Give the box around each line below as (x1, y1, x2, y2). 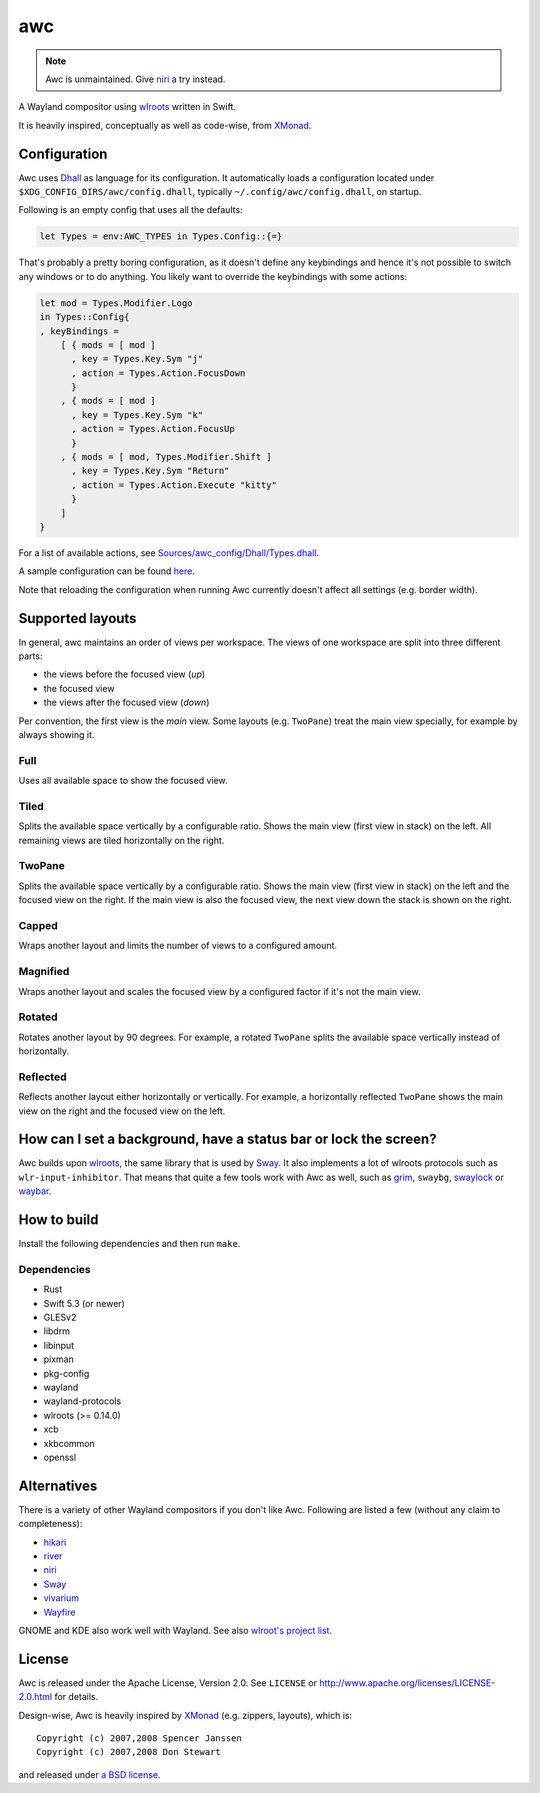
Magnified (18, 965, 70, 979)
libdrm (43, 1325, 70, 1337)
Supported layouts (18, 610, 137, 627)
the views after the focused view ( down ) (43, 696, 210, 709)
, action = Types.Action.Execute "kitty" (71, 479, 277, 490)
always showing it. (18, 729, 95, 741)
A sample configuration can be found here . (18, 565, 195, 577)
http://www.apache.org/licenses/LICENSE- (318, 1676, 496, 1689)
